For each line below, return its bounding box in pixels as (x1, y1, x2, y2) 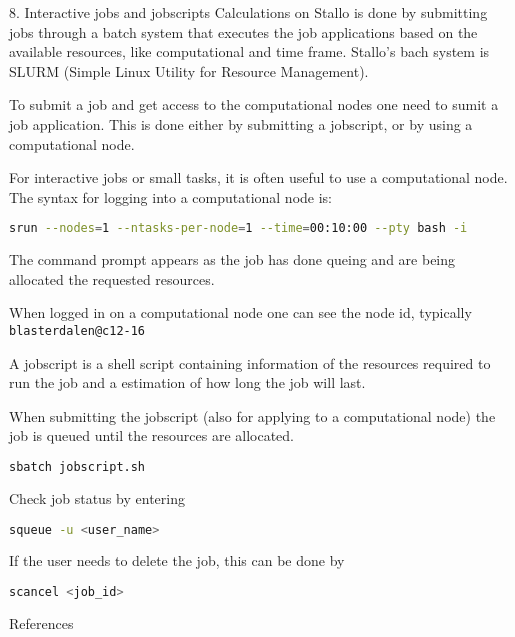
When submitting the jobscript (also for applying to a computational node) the (9, 405, 496, 426)
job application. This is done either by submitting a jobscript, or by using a (9, 113, 473, 134)
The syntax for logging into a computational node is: (9, 186, 332, 207)
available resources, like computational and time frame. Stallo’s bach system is (9, 41, 490, 62)
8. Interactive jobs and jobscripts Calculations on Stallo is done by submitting (9, 2, 488, 22)
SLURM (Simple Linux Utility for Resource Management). (9, 60, 369, 81)
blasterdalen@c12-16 (9, 324, 146, 338)
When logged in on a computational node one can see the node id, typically (9, 302, 472, 323)
